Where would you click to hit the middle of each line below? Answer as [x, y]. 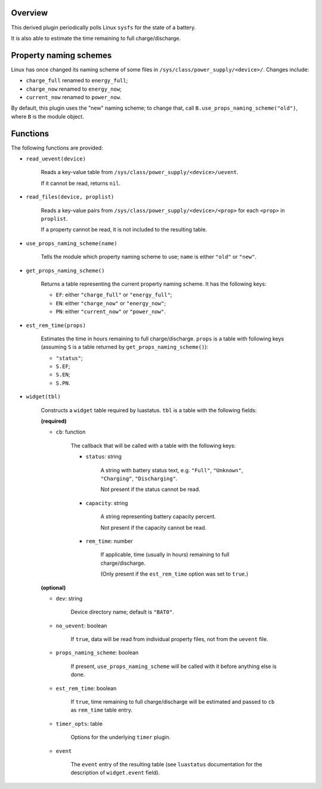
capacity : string [107, 503]
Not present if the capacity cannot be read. [154, 527]
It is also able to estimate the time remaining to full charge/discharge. [96, 38]
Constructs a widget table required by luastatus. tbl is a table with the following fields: [149, 410]
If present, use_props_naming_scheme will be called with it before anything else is [174, 666]
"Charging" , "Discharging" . [139, 478]
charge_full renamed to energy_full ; [77, 81]
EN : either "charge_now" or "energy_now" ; [111, 303]
